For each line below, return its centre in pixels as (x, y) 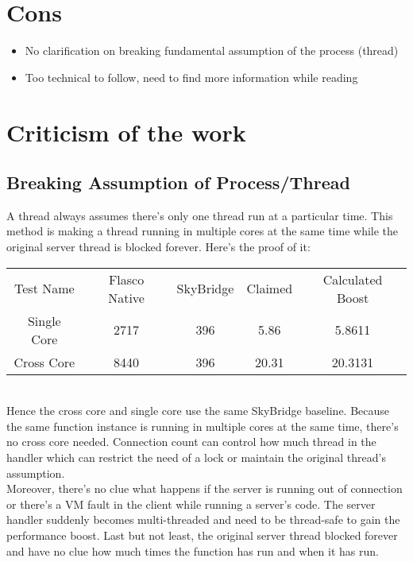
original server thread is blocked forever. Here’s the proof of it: (158, 247)
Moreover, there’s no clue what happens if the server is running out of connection (205, 488)
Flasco (126, 279)
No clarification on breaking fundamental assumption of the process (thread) (212, 50)
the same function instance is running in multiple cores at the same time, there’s (203, 426)
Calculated (353, 279)
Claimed (270, 289)
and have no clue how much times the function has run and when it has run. (193, 550)
